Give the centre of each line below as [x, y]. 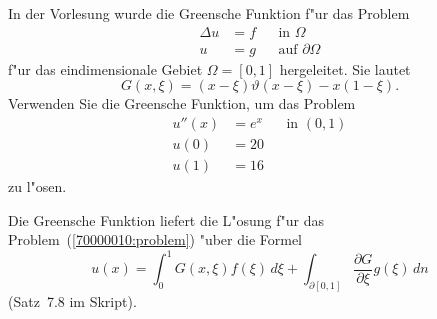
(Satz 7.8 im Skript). [72, 301]
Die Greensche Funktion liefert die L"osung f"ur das [166, 219]
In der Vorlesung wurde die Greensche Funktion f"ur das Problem [209, 13]
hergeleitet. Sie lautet [345, 68]
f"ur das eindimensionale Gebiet [105, 68]
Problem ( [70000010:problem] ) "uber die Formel [155, 239]
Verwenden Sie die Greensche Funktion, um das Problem [182, 103]
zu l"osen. [37, 185]
